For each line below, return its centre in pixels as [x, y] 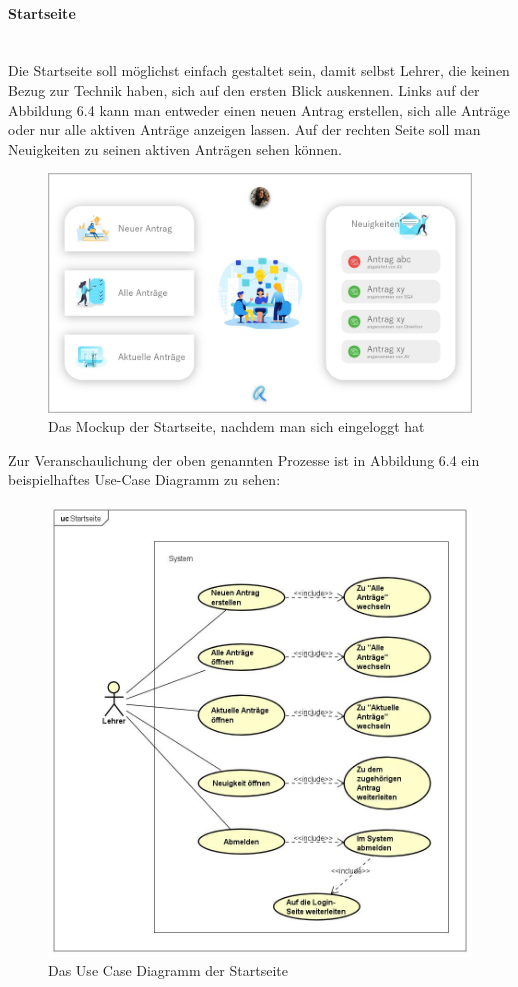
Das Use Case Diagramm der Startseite [168, 970]
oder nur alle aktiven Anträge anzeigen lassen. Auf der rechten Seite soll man [244, 129]
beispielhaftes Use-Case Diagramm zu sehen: [144, 479]
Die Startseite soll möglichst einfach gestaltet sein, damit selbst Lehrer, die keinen [259, 70]
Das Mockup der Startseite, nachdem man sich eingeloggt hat [236, 426]
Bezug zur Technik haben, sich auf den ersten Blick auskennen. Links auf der [244, 89]
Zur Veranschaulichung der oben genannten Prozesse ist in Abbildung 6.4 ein [244, 459]
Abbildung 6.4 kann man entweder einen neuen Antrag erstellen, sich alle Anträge [259, 109]
